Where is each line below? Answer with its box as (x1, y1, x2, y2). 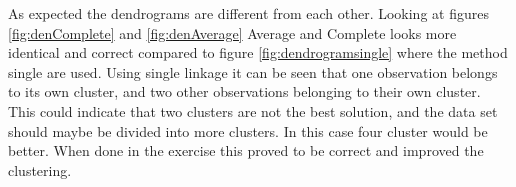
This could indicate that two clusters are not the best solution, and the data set (8, 100, 498, 121)
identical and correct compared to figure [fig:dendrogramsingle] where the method (8, 42, 508, 63)
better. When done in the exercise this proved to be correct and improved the (8, 140, 484, 161)
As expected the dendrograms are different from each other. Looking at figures (8, 3, 489, 23)
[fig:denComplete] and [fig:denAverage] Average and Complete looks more (8, 22, 457, 43)
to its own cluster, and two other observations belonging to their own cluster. (8, 81, 481, 102)
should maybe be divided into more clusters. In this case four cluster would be (8, 120, 488, 141)
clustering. (8, 159, 72, 180)
